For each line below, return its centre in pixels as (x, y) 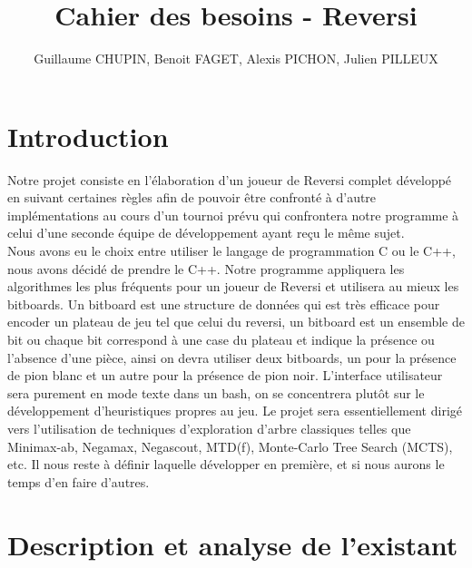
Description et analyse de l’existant (233, 544)
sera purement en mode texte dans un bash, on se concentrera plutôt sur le (216, 392)
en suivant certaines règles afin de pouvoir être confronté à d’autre (192, 197)
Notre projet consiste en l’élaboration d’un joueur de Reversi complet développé (230, 179)
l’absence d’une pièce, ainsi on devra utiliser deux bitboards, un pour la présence (232, 357)
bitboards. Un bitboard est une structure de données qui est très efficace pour (224, 304)
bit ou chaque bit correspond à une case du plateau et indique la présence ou (221, 339)
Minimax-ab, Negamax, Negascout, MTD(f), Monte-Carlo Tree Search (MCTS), (230, 446)
